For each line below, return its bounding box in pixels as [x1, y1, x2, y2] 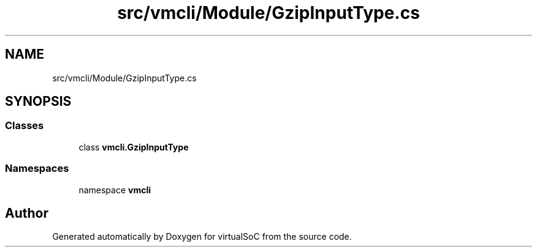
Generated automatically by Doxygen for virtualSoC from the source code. [52, 231, 352, 242]
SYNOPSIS [5, 94, 72, 109]
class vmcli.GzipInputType [78, 141, 189, 152]
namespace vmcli [78, 184, 151, 195]
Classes [5, 119, 44, 132]
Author [5, 205, 48, 221]
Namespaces [5, 162, 69, 175]
